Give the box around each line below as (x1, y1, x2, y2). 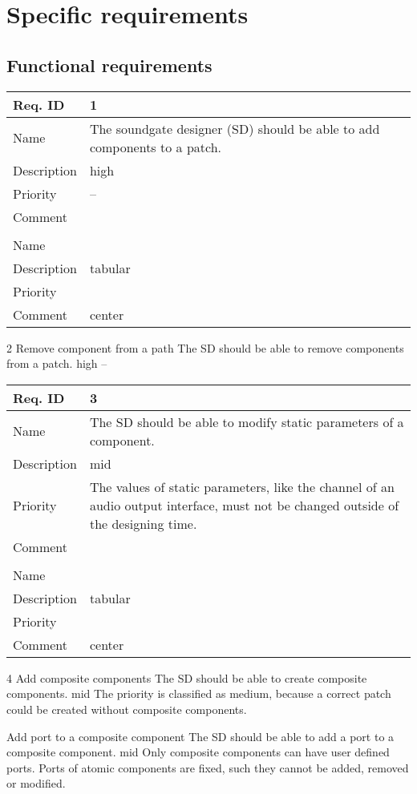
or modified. (6, 775, 66, 792)
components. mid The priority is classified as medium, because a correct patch (6, 685, 391, 702)
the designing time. (89, 514, 197, 533)
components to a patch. (89, 137, 222, 156)
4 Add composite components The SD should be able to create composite (6, 669, 367, 686)
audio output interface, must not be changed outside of (89, 495, 399, 514)
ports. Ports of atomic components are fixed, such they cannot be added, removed (6, 759, 409, 776)
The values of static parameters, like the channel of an (89, 477, 395, 496)
